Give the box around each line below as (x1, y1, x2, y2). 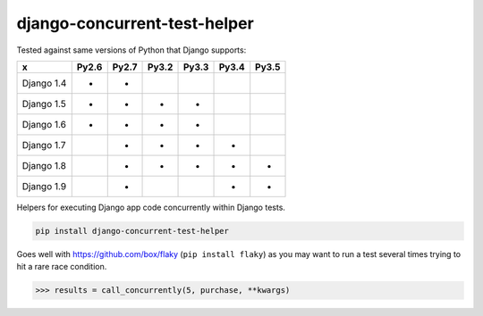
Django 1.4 (21, 77, 67, 89)
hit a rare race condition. (16, 262, 107, 272)
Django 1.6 (21, 118, 67, 130)
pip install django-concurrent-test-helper (35, 226, 230, 236)
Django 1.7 (21, 138, 66, 151)
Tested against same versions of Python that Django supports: (16, 45, 247, 55)
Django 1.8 (21, 159, 67, 171)
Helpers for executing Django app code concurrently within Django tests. (16, 202, 286, 212)
